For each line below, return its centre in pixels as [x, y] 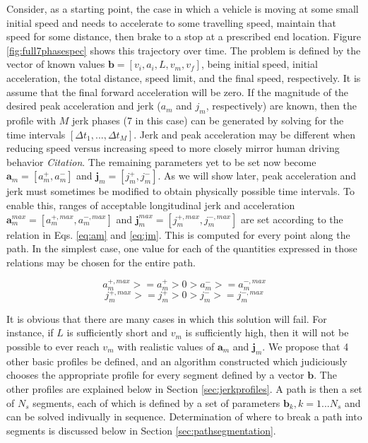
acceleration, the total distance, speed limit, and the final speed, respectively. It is [184, 77]
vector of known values [56, 64]
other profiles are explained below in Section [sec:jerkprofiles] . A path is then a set [184, 389]
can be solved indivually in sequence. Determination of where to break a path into [184, 417]
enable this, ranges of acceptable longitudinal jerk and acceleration [151, 205]
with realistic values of [166, 347]
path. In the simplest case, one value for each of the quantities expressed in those [182, 248]
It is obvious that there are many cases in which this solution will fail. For [167, 318]
